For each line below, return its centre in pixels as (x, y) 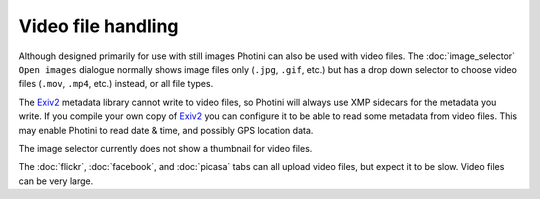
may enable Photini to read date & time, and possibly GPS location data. (166, 130)
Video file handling (98, 26)
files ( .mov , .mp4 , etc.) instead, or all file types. (116, 84)
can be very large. (56, 181)
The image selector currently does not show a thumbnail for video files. (165, 148)
